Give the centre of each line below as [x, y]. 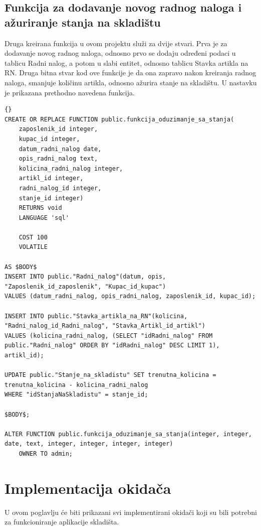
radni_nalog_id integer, [60, 188]
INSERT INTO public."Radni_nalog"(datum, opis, [85, 277]
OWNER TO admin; [46, 453]
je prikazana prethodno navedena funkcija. [70, 92]
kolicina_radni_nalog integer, [71, 168]
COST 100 [33, 237]
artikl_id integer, [51, 178]
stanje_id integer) [51, 198]
